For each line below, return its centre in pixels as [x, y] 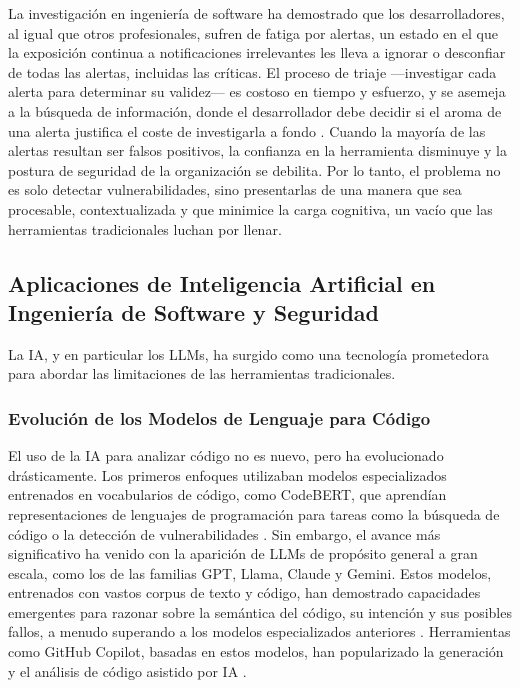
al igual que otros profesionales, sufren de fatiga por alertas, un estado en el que [253, 32]
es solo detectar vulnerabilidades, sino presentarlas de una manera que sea [235, 189]
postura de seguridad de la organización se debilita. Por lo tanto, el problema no [254, 169]
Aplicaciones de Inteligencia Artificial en [222, 282]
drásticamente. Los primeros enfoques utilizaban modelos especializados [227, 474]
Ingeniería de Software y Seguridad [194, 311]
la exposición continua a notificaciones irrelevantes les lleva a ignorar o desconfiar [257, 52]
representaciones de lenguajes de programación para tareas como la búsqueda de [254, 513]
